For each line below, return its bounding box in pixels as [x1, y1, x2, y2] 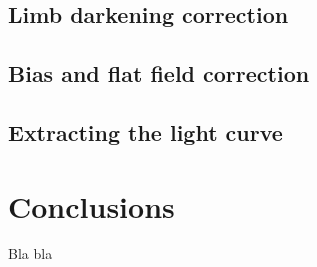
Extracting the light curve [8, 116, 283, 147]
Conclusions [8, 185, 175, 226]
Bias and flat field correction [8, 58, 310, 89]
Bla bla [8, 243, 53, 264]
